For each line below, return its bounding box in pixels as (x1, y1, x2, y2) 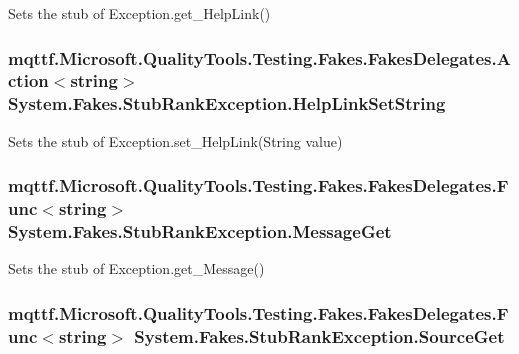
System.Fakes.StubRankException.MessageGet (8, 219, 392, 244)
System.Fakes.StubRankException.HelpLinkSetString (8, 91, 446, 116)
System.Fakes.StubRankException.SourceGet (134, 323, 505, 348)
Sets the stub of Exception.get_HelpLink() (8, 3, 271, 23)
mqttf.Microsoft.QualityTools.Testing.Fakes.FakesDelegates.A (8, 45, 511, 70)
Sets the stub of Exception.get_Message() (8, 258, 265, 279)
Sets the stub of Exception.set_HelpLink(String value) (8, 130, 343, 151)
